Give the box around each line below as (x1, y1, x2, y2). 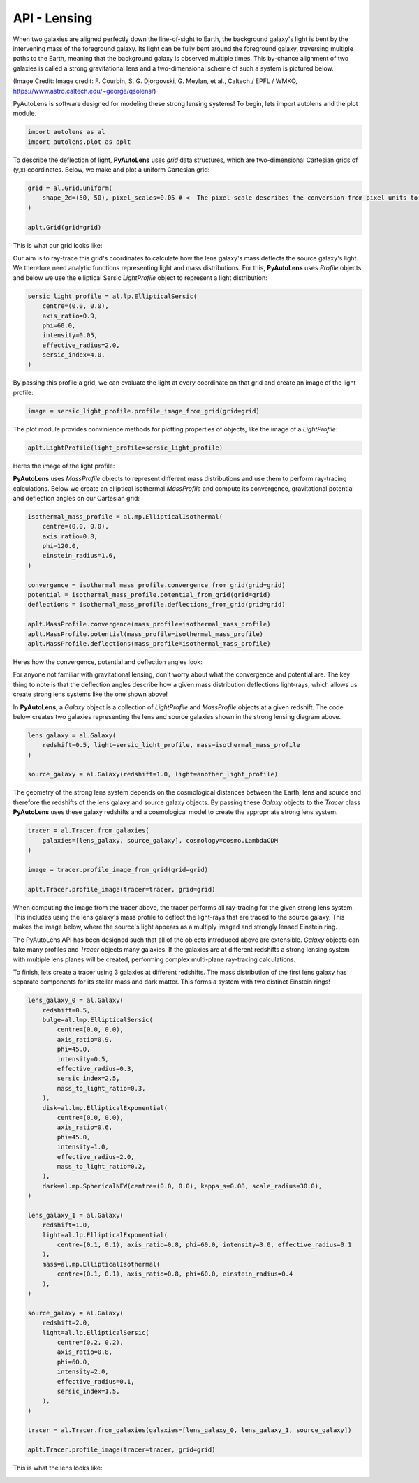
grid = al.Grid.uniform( (27, 184, 113, 192)
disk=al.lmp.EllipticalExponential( (42, 1104, 168, 1112)
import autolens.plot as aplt (27, 138, 131, 146)
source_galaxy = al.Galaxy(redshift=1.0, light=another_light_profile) (27, 770, 279, 779)
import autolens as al (27, 128, 105, 136)
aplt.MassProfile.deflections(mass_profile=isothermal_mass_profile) (27, 640, 271, 647)
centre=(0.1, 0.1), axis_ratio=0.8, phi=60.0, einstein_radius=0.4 (57, 1270, 293, 1278)
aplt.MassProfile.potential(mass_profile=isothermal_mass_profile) (27, 630, 264, 638)
